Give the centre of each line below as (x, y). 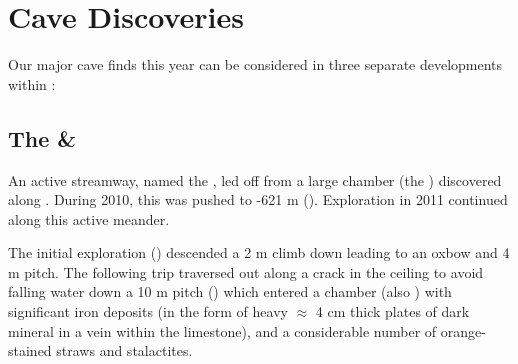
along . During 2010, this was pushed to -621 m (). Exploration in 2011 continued (258, 199)
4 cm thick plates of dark (392, 311)
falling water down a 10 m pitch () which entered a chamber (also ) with (230, 291)
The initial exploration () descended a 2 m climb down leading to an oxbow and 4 (259, 252)
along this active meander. (89, 218)
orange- (463, 330)
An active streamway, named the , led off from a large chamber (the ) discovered (255, 179)
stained (30, 350)
